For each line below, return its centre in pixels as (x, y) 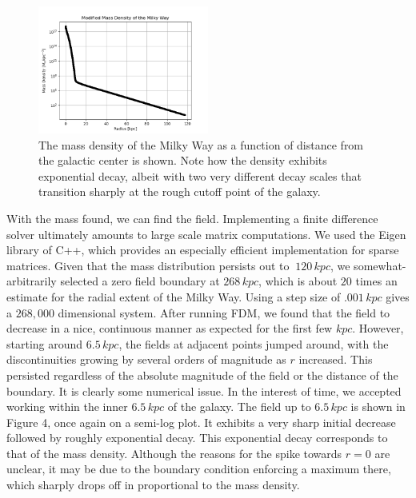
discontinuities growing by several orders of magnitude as (146, 359)
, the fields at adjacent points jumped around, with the (254, 343)
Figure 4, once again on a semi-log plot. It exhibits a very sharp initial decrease (201, 422)
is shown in (378, 406)
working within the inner (67, 406)
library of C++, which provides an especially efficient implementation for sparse (203, 250)
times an (376, 281)
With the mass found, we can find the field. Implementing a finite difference (192, 218)
